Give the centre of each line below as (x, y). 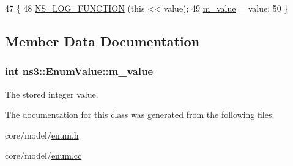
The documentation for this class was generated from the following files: (140, 114)
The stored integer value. (52, 94)
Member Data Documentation (102, 41)
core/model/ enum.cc (43, 155)
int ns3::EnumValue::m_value (79, 71)
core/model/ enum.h (42, 135)
